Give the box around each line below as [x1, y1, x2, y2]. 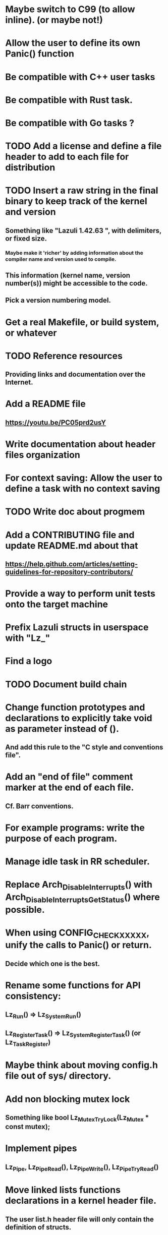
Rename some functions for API [5, 979, 141, 991]
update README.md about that [5, 540, 138, 551]
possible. [5, 904, 45, 915]
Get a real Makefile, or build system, [5, 316, 159, 328]
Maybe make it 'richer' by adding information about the [5, 249, 144, 256]
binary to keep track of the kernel [5, 196, 147, 207]
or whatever [5, 327, 57, 338]
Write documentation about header [5, 438, 156, 450]
